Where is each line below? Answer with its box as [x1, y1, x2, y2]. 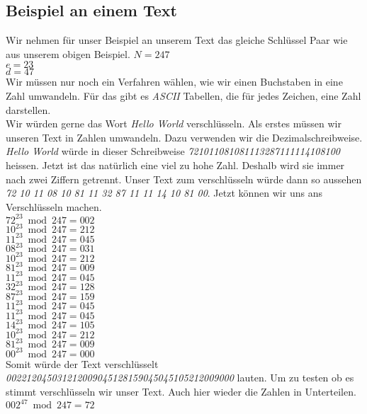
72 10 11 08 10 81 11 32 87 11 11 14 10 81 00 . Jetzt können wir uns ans [6, 185, 322, 200]
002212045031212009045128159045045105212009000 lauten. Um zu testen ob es [6, 370, 354, 385]
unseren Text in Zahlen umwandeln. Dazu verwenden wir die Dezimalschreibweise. [6, 130, 363, 144]
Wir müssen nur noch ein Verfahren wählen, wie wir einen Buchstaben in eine [6, 74, 343, 89]
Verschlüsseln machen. [6, 199, 102, 214]
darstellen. [6, 102, 51, 117]
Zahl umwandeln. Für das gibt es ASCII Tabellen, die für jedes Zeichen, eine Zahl [6, 88, 361, 103]
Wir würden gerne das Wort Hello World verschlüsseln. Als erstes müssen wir [6, 116, 341, 131]
